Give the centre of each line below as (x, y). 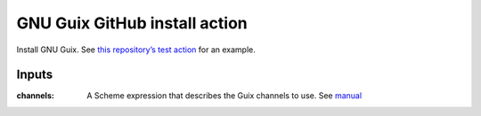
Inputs (35, 75)
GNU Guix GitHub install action (132, 23)
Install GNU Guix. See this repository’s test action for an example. (136, 50)
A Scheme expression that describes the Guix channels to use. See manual (224, 96)
